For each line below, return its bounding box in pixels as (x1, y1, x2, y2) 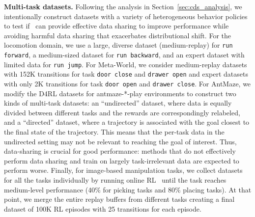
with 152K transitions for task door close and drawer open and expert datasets (4, 69, 248, 79)
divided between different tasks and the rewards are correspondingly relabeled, (4, 107, 240, 117)
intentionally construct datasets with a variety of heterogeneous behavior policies (4, 11, 248, 21)
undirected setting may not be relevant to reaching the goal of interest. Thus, (4, 136, 237, 146)
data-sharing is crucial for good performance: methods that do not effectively (4, 146, 236, 156)
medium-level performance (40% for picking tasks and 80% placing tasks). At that (4, 184, 252, 194)
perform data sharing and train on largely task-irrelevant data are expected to (4, 155, 239, 165)
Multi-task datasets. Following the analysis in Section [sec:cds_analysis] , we (4, 1, 242, 11)
